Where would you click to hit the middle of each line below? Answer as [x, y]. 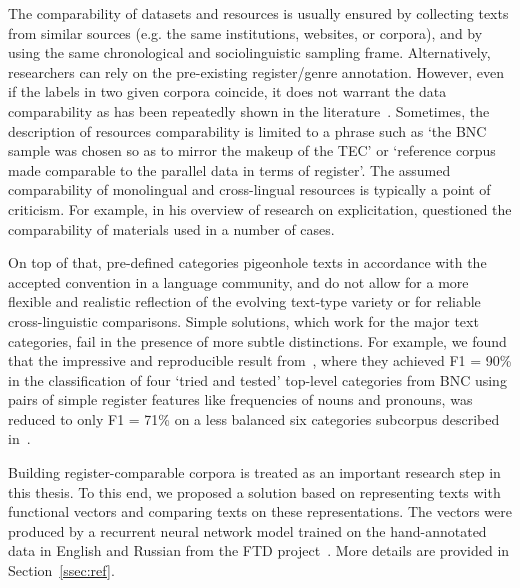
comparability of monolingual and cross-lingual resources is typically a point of [249, 189]
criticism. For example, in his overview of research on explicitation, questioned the [260, 208]
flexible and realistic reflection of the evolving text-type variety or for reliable [244, 301]
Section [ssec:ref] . [61, 570]
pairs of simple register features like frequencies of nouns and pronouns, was [240, 399]
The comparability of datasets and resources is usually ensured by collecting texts [258, 13]
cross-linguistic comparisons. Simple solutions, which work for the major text [243, 320]
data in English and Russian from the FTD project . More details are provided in [259, 550]
